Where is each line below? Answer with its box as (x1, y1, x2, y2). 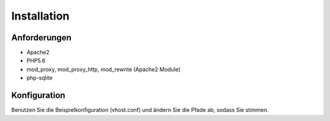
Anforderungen (11, 32, 71, 43)
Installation (11, 9, 70, 23)
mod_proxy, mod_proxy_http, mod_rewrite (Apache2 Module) (26, 65, 181, 73)
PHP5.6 (26, 57, 46, 64)
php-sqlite (26, 74, 53, 82)
